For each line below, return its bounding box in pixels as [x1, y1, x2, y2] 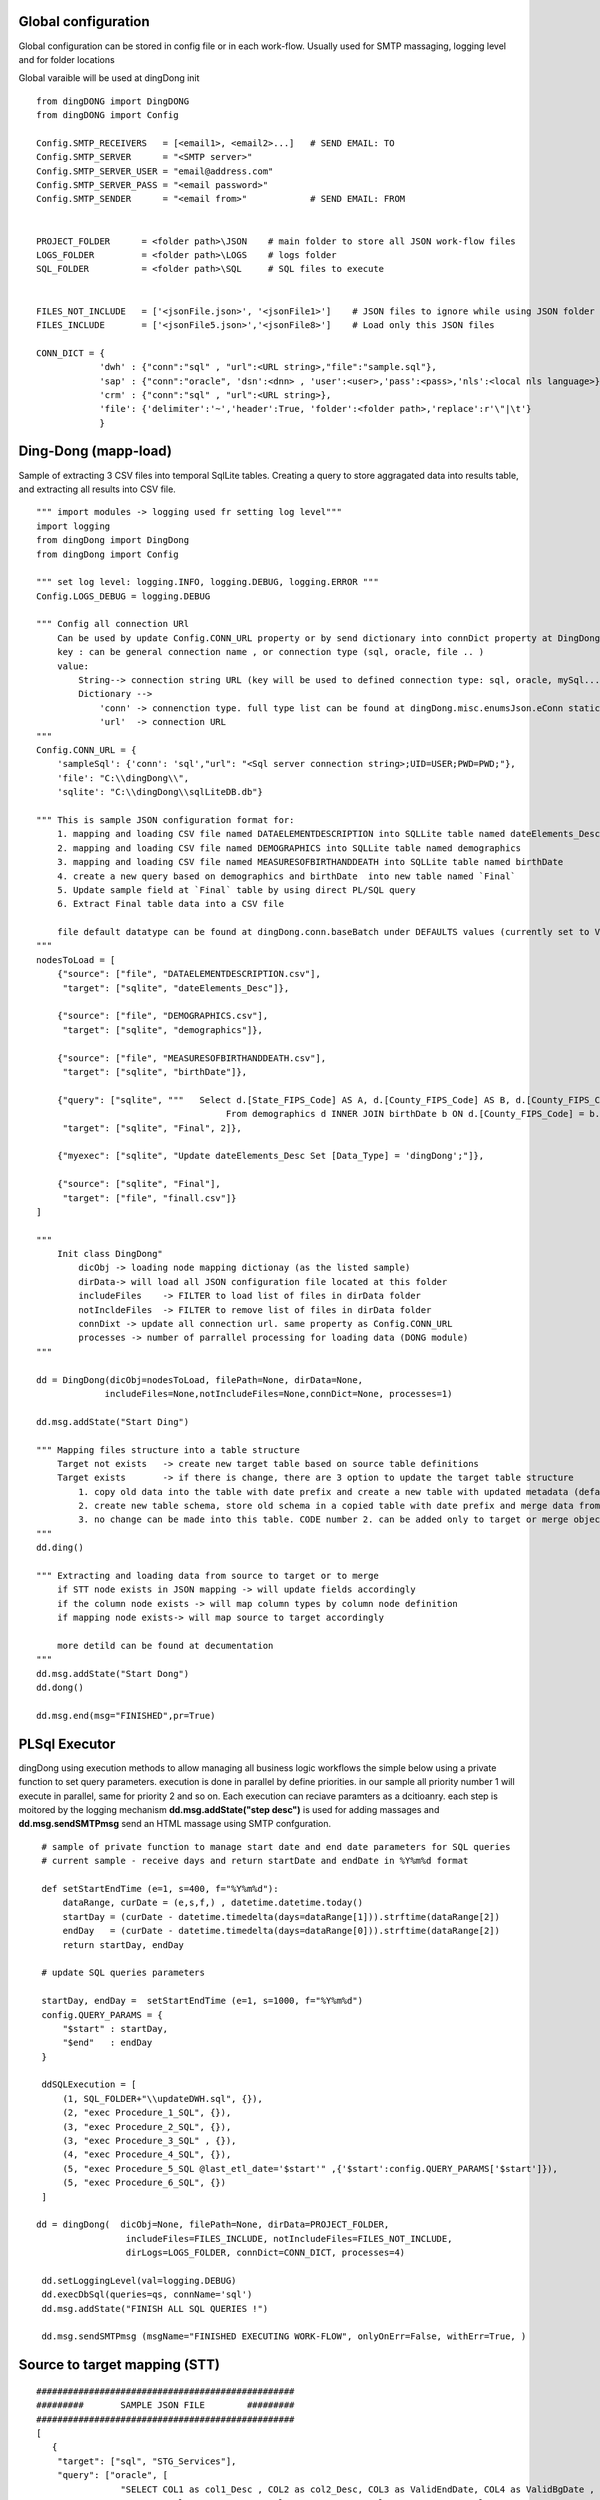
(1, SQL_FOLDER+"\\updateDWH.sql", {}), [62, 2093, 264, 2104]
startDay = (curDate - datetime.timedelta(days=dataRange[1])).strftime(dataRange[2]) [62, 1911, 500, 1922]
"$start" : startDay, [62, 2023, 169, 2034]
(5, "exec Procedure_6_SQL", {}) [62, 2177, 227, 2189]
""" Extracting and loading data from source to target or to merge [36, 1570, 379, 1582]
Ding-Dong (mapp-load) [18, 443, 172, 460]
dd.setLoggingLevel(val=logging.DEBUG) [41, 2275, 237, 2286]
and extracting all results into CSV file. [18, 483, 177, 495]
